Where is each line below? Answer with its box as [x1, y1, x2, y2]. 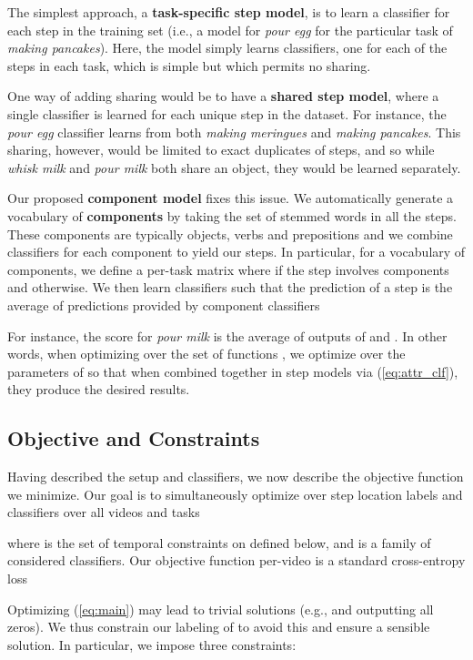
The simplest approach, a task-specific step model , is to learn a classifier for [7, 3, 450, 21]
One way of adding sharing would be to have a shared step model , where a [7, 86, 439, 106]
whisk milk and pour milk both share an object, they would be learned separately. [7, 157, 461, 177]
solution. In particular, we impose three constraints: [7, 635, 297, 654]
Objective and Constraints [7, 424, 260, 452]
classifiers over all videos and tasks [7, 503, 200, 522]
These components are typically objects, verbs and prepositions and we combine [7, 224, 453, 243]
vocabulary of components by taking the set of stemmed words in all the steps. [7, 206, 457, 225]
